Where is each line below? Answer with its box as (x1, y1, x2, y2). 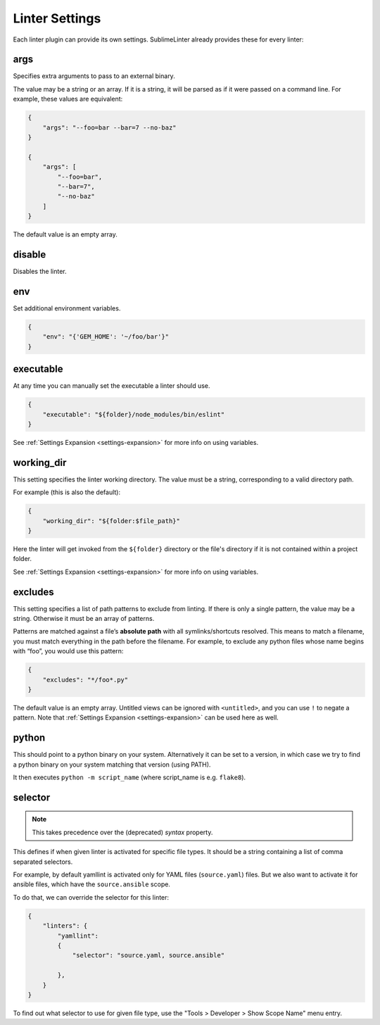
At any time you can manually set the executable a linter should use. (13, 382, 210, 390)
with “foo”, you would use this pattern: (13, 647, 124, 655)
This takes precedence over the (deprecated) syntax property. (32, 828, 213, 836)
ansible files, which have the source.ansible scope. (13, 880, 170, 888)
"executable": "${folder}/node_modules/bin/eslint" (42, 410, 225, 418)
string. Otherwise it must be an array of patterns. (13, 615, 155, 623)
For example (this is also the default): (13, 488, 121, 496)
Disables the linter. (13, 268, 67, 276)
